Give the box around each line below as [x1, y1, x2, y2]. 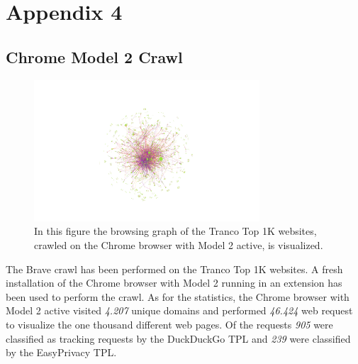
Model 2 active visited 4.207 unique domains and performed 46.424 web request [6, 303, 353, 318]
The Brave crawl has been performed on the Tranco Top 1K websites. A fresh [6, 261, 343, 276]
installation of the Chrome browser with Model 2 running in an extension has [6, 275, 342, 290]
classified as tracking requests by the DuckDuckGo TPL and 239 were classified [6, 331, 351, 346]
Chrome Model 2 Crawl [6, 45, 183, 67]
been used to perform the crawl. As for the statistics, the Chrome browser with [6, 289, 349, 304]
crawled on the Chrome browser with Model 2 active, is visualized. [34, 238, 323, 253]
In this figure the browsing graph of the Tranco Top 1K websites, [34, 224, 317, 238]
